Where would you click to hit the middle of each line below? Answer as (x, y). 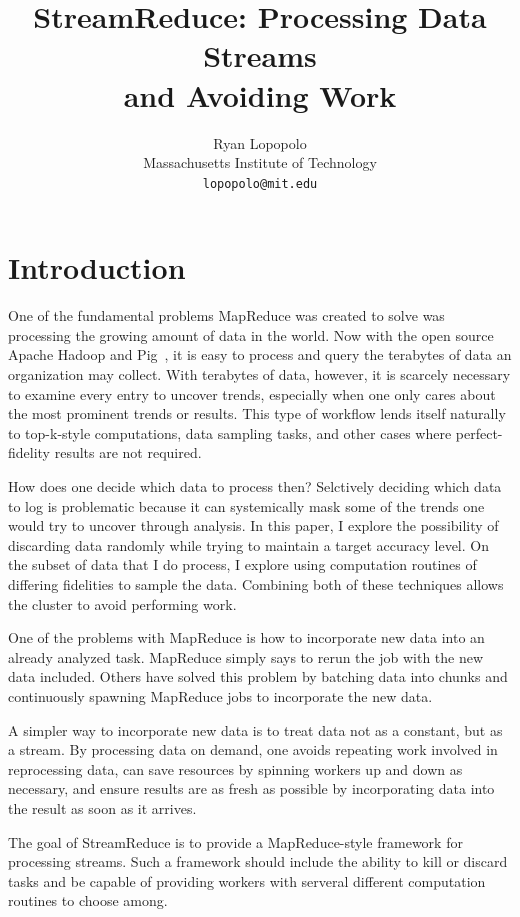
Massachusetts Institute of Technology (260, 162)
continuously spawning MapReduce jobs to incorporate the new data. (220, 695)
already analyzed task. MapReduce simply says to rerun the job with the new (246, 656)
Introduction (97, 267)
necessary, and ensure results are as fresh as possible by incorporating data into (251, 788)
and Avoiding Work (260, 94)
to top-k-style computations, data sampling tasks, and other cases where (230, 432)
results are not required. (128, 452)
